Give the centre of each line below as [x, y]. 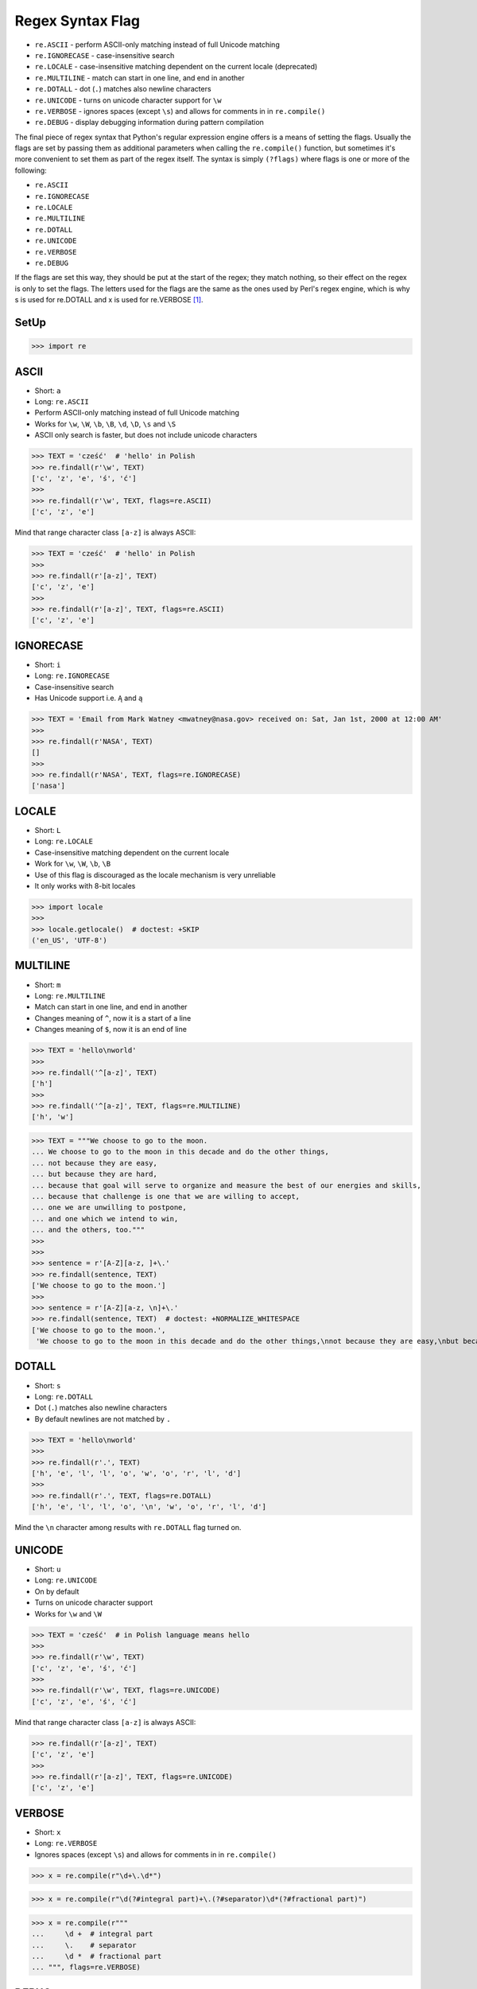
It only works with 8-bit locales [85, 886]
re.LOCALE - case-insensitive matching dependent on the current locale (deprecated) [176, 67]
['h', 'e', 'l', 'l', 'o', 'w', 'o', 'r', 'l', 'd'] [136, 1473]
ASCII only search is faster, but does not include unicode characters [146, 435]
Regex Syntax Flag [78, 21]
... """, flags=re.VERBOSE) [86, 1968]
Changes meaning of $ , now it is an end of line [111, 1030]
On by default [57, 1591]
